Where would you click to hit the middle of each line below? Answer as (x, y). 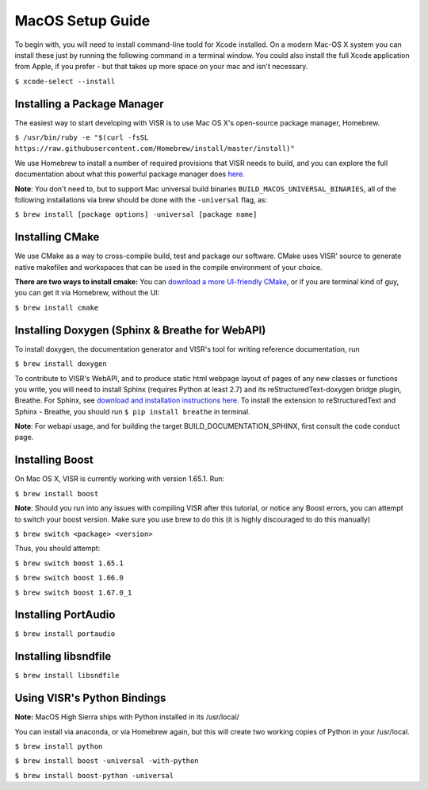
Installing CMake (57, 237)
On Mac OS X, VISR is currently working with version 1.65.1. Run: (120, 479)
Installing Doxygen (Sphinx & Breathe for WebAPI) (140, 330)
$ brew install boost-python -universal (94, 775)
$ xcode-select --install (65, 81)
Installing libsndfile (63, 656)
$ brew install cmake (57, 307)
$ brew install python (59, 746)
